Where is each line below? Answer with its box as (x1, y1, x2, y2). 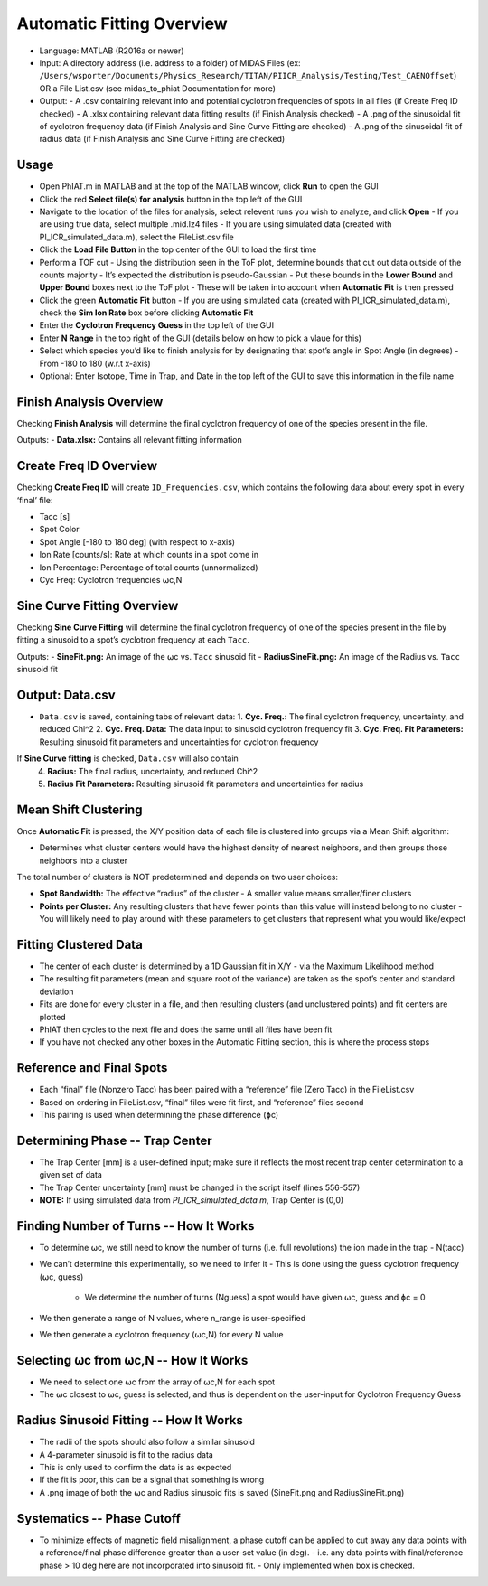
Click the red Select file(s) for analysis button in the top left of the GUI (39, 193, 303, 204)
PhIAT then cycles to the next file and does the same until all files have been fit (39, 1024, 333, 1035)
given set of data (39, 1169, 103, 1180)
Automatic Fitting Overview (16, 14, 228, 33)
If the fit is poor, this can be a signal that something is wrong (39, 1474, 265, 1486)
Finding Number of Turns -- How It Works (16, 1218, 255, 1234)
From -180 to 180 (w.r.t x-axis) (39, 358, 151, 369)
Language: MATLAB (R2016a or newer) (39, 45, 184, 56)
